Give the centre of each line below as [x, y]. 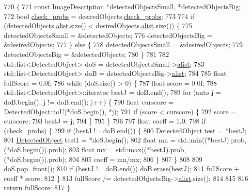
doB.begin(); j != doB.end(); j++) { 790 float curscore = [89, 101]
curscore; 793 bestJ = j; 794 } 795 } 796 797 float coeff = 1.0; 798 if [105, 121]
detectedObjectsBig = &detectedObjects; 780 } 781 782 [87, 54]
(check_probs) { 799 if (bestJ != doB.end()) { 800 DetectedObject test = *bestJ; [125, 130]
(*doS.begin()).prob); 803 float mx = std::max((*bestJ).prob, [95, 149]
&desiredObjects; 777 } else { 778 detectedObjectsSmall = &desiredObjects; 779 [123, 45]
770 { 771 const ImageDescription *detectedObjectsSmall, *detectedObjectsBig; [122, 6]
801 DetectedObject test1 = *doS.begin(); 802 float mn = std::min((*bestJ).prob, [125, 140]
